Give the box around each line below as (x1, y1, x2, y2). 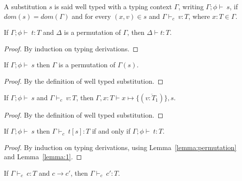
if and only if (92, 126, 131, 136)
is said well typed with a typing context (54, 1, 172, 11)
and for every (72, 11, 111, 21)
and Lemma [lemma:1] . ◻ (4, 151, 82, 162)
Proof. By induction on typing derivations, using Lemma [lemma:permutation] (4, 142, 237, 152)
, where (188, 11, 210, 21)
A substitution (4, 1, 47, 11)
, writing (178, 1, 204, 11)
